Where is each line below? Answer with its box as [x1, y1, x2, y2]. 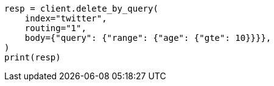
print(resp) [4, 52, 61, 62]
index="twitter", [24, 13, 107, 23]
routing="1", [24, 23, 86, 33]
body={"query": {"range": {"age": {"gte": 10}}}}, [24, 33, 272, 43]
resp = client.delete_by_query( [4, 4, 158, 13]
